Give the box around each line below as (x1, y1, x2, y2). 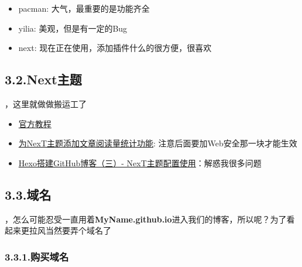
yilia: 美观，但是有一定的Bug (18, 22, 128, 34)
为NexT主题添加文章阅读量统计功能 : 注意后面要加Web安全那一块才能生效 (18, 137, 297, 149)
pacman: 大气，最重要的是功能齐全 (18, 2, 150, 14)
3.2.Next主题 (5, 70, 82, 88)
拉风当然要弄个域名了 (29, 224, 111, 237)
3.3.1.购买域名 (5, 249, 69, 263)
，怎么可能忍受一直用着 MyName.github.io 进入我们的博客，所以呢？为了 (5, 213, 287, 225)
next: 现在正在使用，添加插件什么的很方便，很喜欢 (18, 42, 212, 54)
